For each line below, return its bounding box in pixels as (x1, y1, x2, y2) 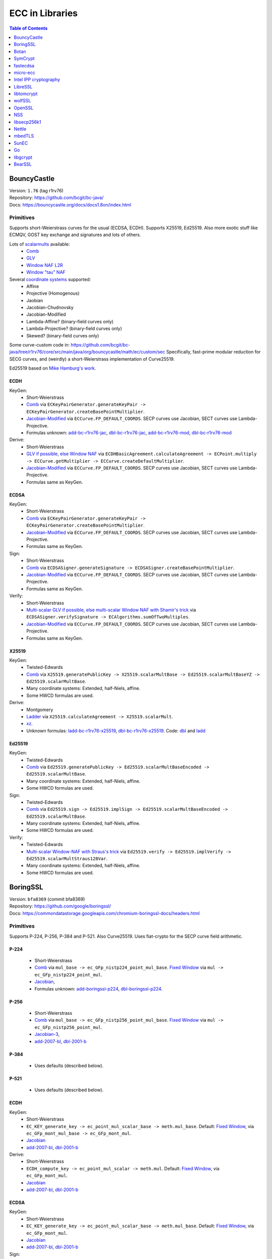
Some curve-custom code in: (9, 342, 70, 348)
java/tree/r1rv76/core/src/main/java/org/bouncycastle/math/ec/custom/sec (9, 349, 166, 355)
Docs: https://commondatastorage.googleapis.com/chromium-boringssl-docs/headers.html (9, 910, 200, 916)
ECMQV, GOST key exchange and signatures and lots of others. (9, 232, 141, 238)
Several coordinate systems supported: (9, 276, 91, 282)
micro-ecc (14, 69, 35, 76)
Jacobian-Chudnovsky (26, 305, 74, 311)
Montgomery (26, 707, 53, 713)
